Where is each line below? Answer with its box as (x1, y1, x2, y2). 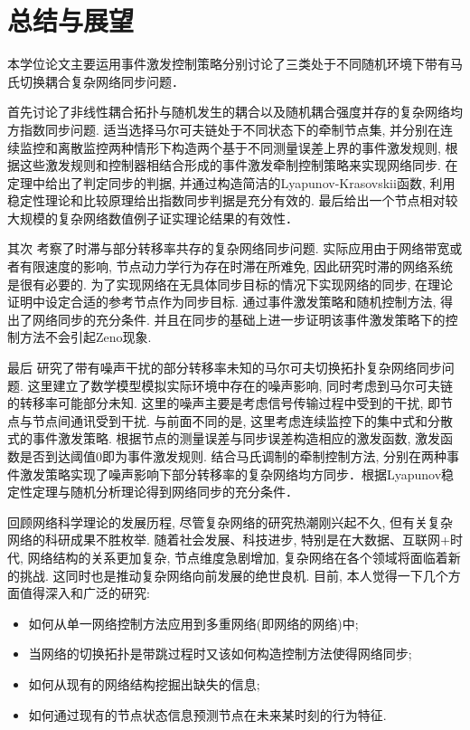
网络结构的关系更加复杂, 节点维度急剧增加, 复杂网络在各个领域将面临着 (27, 547, 448, 566)
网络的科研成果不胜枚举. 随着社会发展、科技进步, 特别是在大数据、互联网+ (7, 530, 450, 549)
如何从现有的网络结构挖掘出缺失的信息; (28, 674, 260, 693)
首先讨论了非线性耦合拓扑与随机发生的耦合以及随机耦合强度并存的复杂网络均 (7, 102, 463, 121)
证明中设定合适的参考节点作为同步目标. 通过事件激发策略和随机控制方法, (7, 292, 437, 311)
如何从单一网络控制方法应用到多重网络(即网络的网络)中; (28, 613, 359, 632)
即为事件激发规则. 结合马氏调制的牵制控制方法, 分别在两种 (102, 447, 447, 465)
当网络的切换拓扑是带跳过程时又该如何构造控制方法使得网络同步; (28, 644, 412, 663)
